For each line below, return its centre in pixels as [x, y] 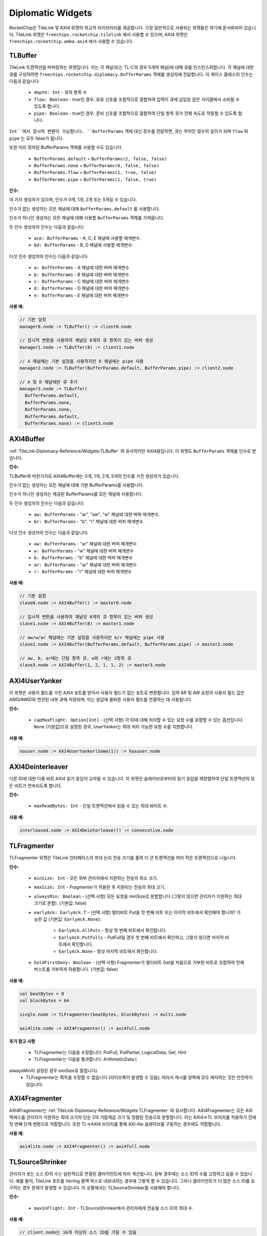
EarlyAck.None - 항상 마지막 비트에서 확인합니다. [108, 951]
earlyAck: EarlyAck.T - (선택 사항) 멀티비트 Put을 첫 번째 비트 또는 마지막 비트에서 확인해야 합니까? [135, 912]
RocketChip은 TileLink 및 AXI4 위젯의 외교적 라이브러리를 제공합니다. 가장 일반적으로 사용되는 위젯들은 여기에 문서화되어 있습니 [133, 28]
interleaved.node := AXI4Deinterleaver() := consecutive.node [96, 830]
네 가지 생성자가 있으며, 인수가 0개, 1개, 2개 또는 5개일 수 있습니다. [73, 200]
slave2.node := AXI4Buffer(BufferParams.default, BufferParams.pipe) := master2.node [126, 644]
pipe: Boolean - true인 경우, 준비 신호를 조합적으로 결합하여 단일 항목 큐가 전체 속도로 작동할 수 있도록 [135, 113]
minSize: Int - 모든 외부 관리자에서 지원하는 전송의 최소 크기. [96, 878]
